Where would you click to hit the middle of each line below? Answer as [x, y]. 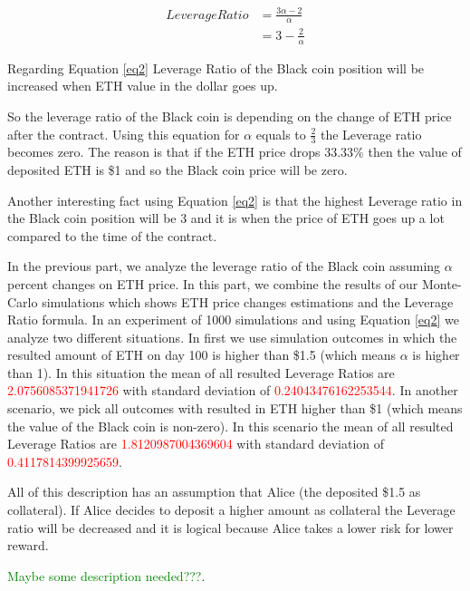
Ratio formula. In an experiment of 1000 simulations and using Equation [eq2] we [233, 320]
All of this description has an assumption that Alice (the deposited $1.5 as [214, 492]
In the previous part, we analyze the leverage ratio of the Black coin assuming [224, 266]
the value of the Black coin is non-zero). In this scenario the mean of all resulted [230, 426]
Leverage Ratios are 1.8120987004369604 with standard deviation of [196, 444]
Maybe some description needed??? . [106, 575]
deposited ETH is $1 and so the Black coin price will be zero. [177, 169]
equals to [281, 134]
